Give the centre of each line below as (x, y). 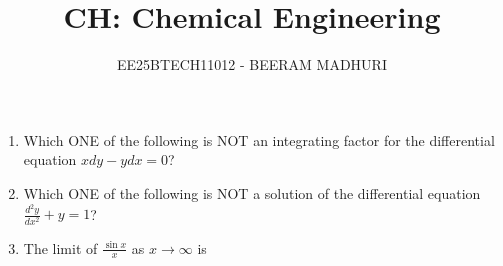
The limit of (60, 247)
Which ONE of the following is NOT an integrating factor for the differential (259, 139)
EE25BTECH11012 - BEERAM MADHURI (252, 64)
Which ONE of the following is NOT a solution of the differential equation (252, 192)
